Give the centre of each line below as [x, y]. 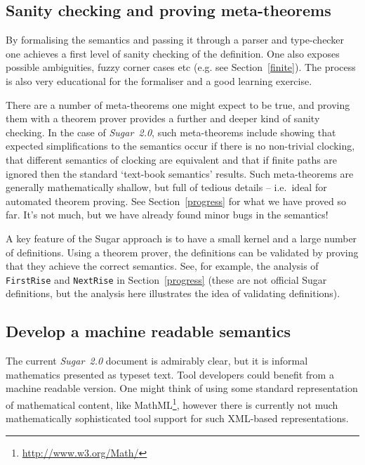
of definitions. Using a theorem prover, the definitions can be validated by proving [182, 252]
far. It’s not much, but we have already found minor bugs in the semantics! [167, 215]
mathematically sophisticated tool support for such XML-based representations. [177, 418]
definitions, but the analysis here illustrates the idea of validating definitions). [173, 293]
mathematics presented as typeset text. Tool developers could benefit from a [170, 374]
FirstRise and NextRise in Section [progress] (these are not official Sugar [166, 279]
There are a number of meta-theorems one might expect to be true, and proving [178, 104]
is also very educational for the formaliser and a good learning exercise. [159, 80]
